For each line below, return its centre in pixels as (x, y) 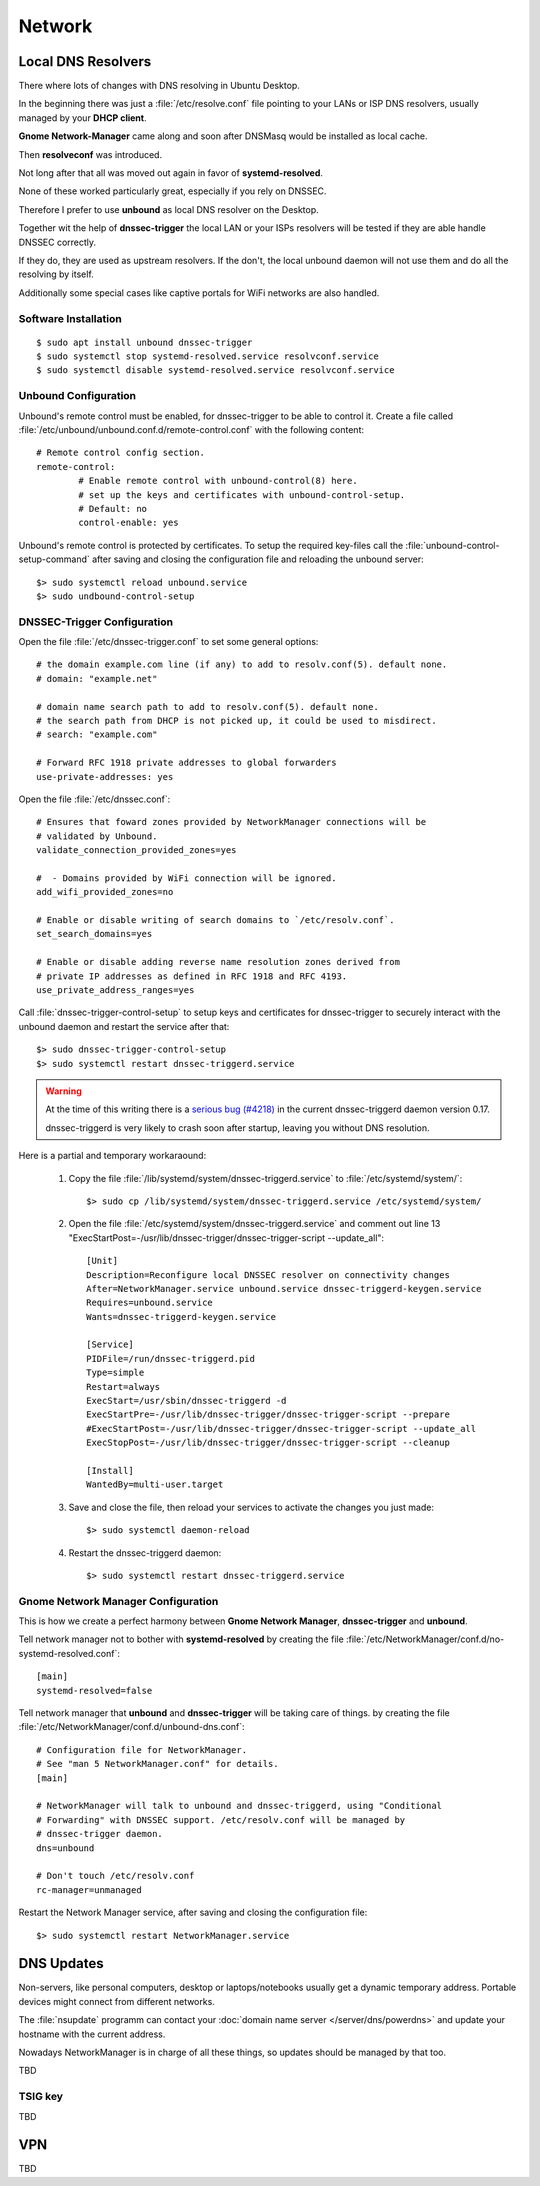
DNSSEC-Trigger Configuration (96, 622)
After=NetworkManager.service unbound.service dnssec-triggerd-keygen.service (284, 1288)
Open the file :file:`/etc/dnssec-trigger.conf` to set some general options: (168, 642)
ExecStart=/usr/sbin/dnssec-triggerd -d (186, 1401)
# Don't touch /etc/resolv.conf (115, 1876)
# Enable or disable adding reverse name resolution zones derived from (218, 962)
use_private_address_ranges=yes (115, 990)
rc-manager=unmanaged (89, 1889)
